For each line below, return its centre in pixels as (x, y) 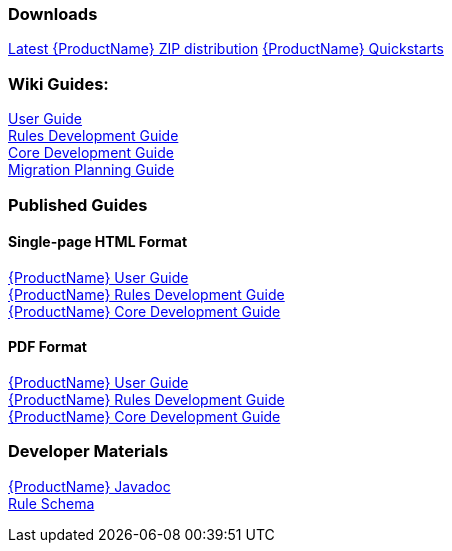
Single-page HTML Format (98, 242)
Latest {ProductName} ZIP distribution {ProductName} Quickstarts (226, 49)
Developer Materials (88, 451)
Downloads (53, 14)
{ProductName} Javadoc (89, 486)
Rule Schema (51, 503)
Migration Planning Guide (91, 170)
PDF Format (47, 347)
